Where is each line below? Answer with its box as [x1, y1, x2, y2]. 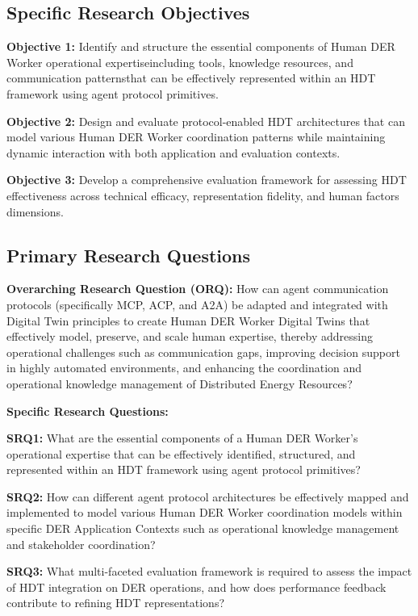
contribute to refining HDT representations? [6, 594, 225, 611]
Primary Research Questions [6, 242, 251, 267]
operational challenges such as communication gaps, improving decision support [6, 343, 400, 360]
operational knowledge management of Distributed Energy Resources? [6, 375, 353, 392]
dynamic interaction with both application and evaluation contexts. [6, 144, 341, 161]
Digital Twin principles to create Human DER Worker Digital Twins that [6, 312, 370, 329]
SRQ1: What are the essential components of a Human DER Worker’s [6, 430, 358, 446]
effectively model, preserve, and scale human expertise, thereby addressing [6, 328, 373, 345]
